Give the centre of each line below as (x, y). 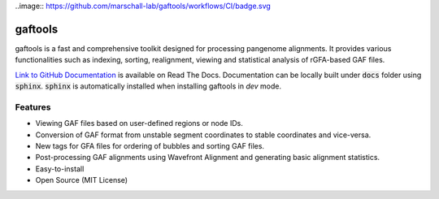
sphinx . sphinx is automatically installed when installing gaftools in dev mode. (148, 86)
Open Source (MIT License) (82, 180)
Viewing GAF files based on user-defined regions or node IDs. (139, 123)
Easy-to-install (60, 169)
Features (33, 107)
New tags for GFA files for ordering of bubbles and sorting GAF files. (150, 146)
